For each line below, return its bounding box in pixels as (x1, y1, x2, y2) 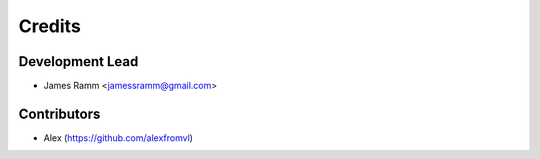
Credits (18, 15, 82, 37)
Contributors (18, 105, 101, 122)
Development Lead (18, 53, 139, 70)
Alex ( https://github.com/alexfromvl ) (43, 131, 194, 144)
